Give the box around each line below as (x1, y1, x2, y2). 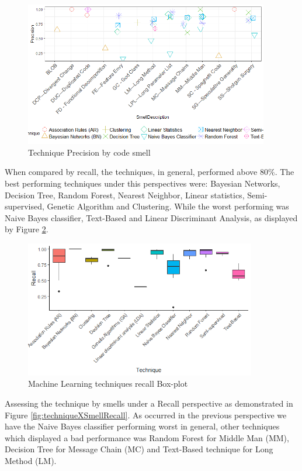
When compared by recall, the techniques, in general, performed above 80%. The (5, 166, 294, 178)
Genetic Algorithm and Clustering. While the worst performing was (47, 200, 289, 212)
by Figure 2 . (5, 223, 48, 235)
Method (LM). (5, 454, 57, 466)
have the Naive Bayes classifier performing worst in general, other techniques (5, 420, 280, 432)
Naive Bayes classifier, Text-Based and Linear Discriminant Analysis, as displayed (5, 211, 298, 224)
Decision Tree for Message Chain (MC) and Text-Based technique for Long (5, 443, 273, 455)
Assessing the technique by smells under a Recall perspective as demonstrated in (5, 397, 293, 409)
